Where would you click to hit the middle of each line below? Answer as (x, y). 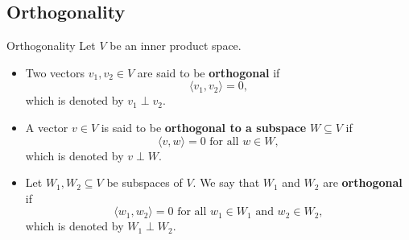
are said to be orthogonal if (209, 72)
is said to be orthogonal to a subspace (204, 127)
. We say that (226, 182)
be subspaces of (145, 182)
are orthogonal (363, 182)
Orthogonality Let (51, 46)
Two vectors (55, 72)
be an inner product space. (176, 46)
